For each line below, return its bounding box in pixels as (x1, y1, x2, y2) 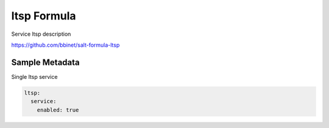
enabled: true (37, 106, 79, 113)
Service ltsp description (11, 30, 71, 38)
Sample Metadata (11, 57, 80, 67)
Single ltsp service (11, 73, 58, 80)
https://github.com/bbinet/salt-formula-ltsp (11, 41, 120, 49)
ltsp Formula (11, 9, 76, 22)
